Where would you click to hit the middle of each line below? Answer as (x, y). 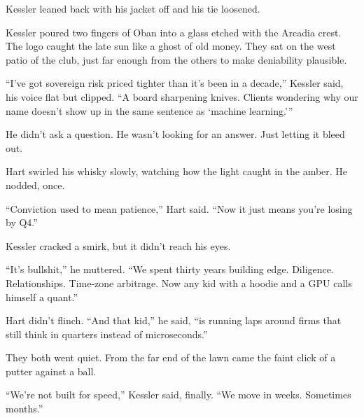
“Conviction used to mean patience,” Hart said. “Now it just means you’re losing (179, 208)
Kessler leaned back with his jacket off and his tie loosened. (133, 8)
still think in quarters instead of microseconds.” (107, 334)
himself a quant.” (42, 297)
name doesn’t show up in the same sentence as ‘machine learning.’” (149, 110)
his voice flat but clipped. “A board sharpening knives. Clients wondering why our (182, 96)
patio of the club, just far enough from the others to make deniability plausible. (176, 59)
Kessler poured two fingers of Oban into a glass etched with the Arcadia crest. (174, 32)
